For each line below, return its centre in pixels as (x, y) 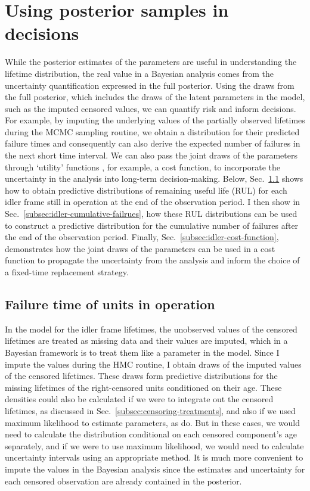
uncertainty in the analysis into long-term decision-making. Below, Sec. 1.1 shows (154, 178)
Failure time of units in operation (110, 304)
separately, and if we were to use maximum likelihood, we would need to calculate (154, 445)
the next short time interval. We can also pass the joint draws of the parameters (151, 155)
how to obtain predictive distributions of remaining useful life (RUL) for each (146, 190)
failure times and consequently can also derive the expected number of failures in (153, 143)
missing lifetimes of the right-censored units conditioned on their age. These (143, 387)
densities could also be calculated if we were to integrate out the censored (139, 399)
